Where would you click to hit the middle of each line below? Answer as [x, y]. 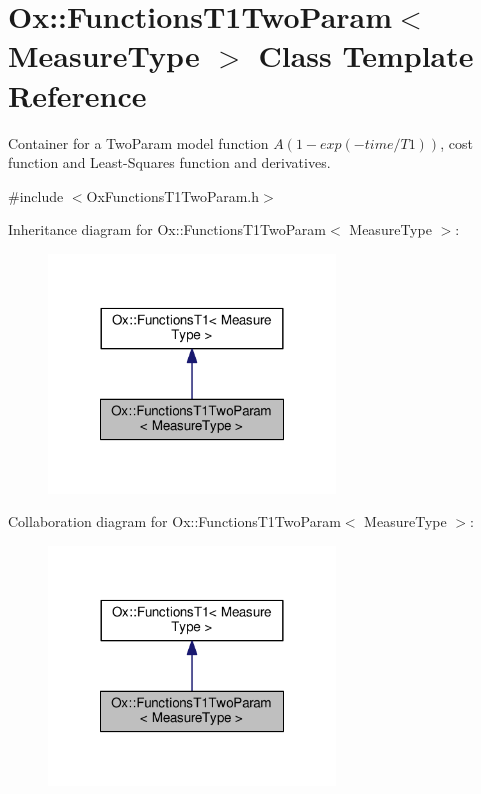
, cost [456, 142]
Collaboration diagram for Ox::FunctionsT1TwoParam [174, 521]
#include [36, 195]
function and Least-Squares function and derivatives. [169, 162]
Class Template [366, 55]
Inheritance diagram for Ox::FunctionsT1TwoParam [167, 229]
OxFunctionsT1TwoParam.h [172, 195]
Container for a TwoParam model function [138, 142]
